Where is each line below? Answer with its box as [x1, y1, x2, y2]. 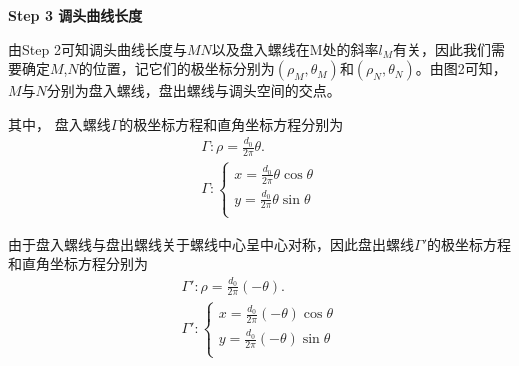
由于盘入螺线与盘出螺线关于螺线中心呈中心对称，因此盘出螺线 [8, 233, 414, 254]
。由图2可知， [415, 58, 507, 79]
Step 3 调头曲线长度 [8, 5, 143, 25]
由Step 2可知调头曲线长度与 [8, 38, 187, 59]
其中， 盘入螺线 [8, 113, 111, 134]
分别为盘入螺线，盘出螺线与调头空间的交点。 [46, 80, 341, 101]
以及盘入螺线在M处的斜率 [211, 38, 379, 59]
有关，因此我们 [393, 38, 492, 59]
